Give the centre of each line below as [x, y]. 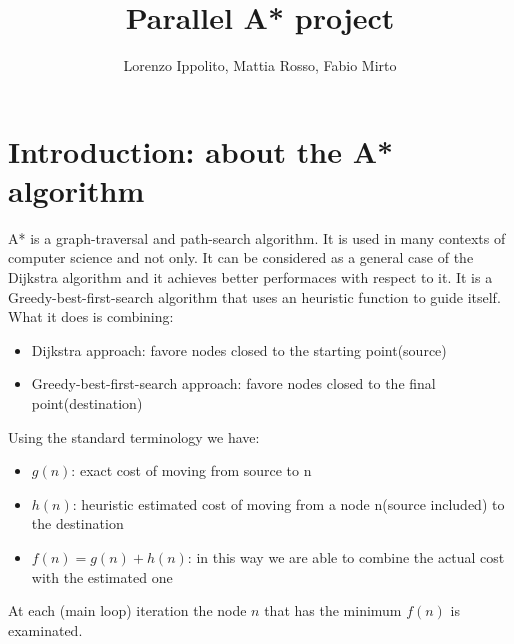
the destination [77, 523]
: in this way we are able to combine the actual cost [346, 556]
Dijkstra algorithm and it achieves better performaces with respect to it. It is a [250, 277]
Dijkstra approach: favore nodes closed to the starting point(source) [239, 349]
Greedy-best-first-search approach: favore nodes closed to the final [233, 383]
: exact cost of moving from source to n [191, 470]
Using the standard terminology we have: [134, 436]
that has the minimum [333, 610]
